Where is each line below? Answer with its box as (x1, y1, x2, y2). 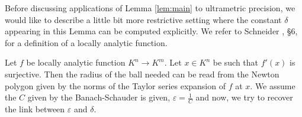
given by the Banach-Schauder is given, (27, 91, 171, 103)
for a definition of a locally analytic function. (5, 36, 168, 48)
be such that (213, 56, 259, 69)
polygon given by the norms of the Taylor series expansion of (5, 79, 226, 92)
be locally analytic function (26, 56, 126, 69)
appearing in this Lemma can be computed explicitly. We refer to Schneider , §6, (5, 25, 298, 37)
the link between (5, 102, 65, 115)
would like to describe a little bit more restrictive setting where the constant (5, 13, 282, 25)
